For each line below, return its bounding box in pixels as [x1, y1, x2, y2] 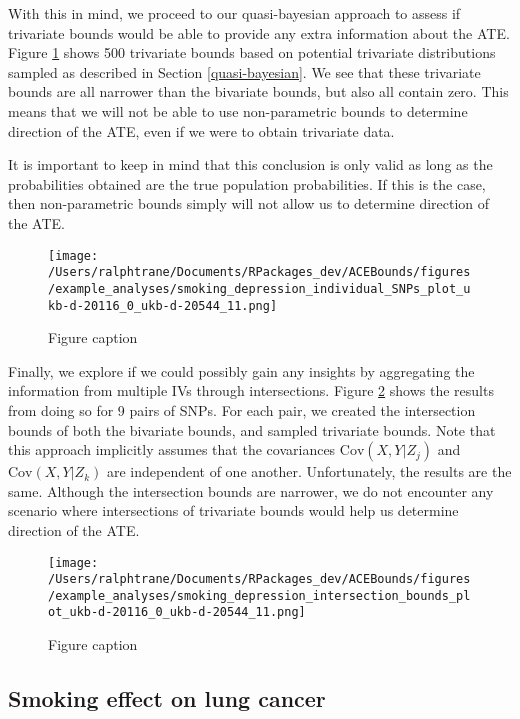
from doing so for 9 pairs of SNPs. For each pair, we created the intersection [8, 399, 476, 420]
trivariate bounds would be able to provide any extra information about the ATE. [8, 22, 510, 43]
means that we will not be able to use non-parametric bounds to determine [8, 100, 468, 121]
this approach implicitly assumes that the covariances [8, 439, 336, 460]
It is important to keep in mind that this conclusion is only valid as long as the [8, 154, 493, 175]
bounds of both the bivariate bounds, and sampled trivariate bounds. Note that [8, 419, 496, 440]
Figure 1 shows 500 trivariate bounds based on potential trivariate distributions [8, 42, 496, 63]
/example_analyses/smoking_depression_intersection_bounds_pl [48, 588, 471, 603]
